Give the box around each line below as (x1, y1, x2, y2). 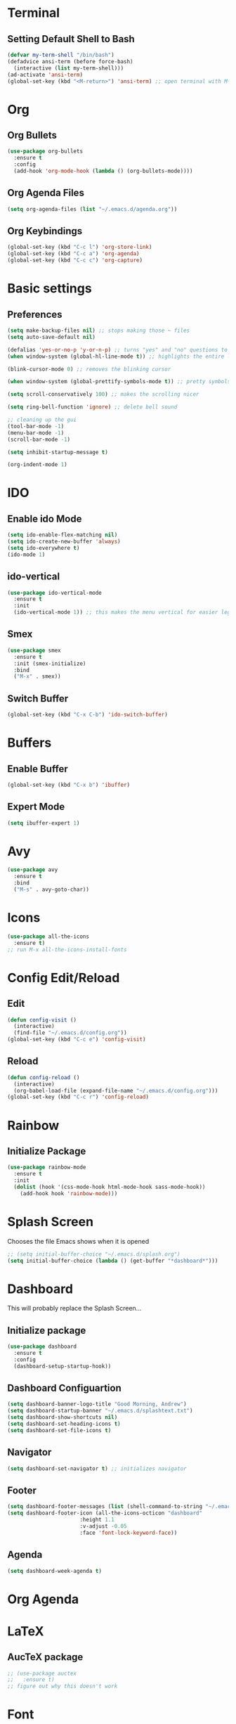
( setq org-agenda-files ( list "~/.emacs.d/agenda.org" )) (7, 205, 178, 212)
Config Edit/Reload (7, 970, 120, 986)
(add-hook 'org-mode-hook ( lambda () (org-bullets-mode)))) (13, 167, 193, 174)
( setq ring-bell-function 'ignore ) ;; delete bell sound (7, 404, 178, 411)
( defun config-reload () (7, 1074, 80, 1081)
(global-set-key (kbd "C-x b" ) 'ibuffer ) (7, 781, 131, 788)
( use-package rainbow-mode (7, 1164, 86, 1171)
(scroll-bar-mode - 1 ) (7, 436, 71, 443)
